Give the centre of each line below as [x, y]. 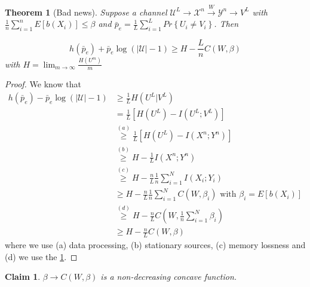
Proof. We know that [43, 84]
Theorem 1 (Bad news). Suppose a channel [86, 12]
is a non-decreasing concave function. [169, 277]
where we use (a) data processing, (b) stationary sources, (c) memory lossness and [155, 245]
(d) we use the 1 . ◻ [41, 256]
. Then [226, 24]
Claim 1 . [23, 277]
